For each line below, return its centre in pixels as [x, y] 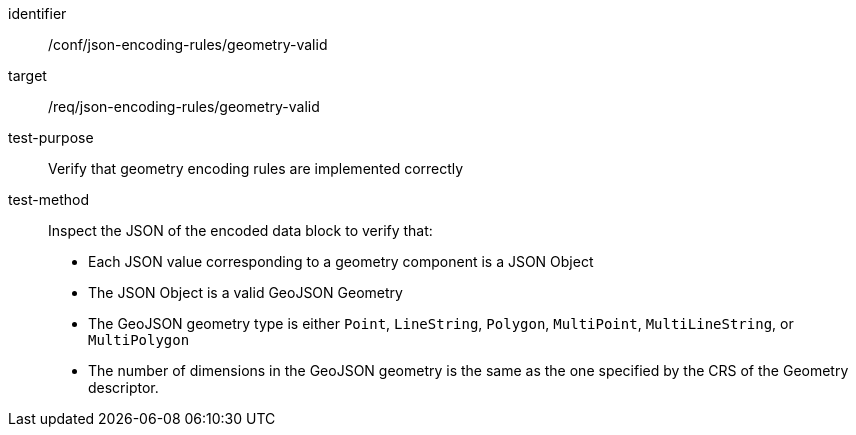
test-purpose [51, 137]
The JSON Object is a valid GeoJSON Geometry [245, 292]
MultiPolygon [139, 340]
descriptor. [123, 387]
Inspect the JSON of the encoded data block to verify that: [240, 230]
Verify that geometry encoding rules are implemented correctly [256, 168]
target [27, 75]
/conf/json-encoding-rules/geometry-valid [188, 44]
